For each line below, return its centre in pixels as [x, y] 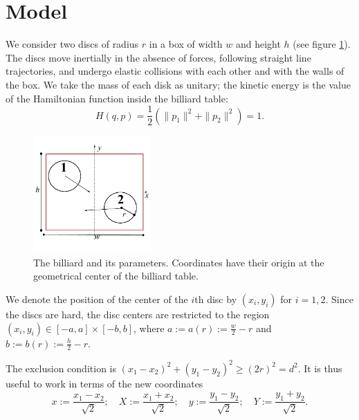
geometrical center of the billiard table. [116, 276]
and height [258, 44]
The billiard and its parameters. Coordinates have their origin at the [179, 262]
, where [149, 328]
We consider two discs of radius [72, 44]
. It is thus [320, 368]
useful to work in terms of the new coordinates [104, 383]
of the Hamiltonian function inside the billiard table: [117, 98]
